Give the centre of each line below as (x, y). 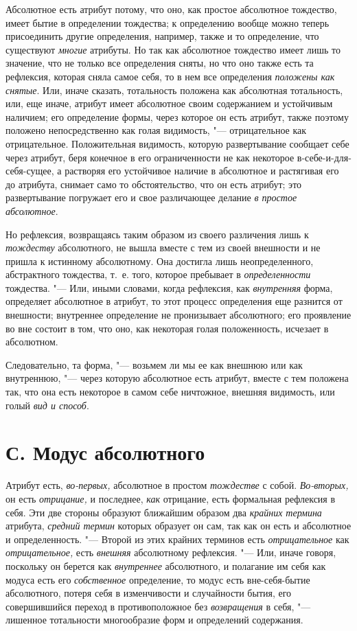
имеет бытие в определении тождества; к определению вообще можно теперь (168, 22)
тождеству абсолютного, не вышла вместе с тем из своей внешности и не (163, 248)
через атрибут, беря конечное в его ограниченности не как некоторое (150, 157)
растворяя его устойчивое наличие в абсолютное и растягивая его (202, 171)
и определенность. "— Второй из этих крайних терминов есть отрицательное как (177, 539)
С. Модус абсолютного (105, 452)
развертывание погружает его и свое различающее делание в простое (151, 197)
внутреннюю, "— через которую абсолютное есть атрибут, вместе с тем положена (177, 378)
